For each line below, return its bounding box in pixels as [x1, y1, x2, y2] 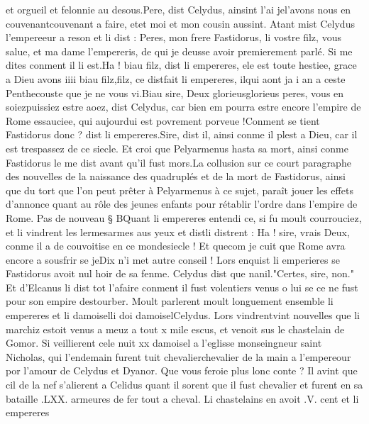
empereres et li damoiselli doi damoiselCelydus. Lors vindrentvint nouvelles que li [6, 308, 360, 323]
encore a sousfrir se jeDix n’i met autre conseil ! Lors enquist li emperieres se [6, 252, 340, 267]
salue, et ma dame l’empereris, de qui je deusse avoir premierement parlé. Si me [6, 43, 353, 58]
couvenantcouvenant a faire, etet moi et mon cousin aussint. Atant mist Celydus [6, 16, 355, 30]
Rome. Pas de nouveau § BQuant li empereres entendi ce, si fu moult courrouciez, [6, 210, 362, 225]
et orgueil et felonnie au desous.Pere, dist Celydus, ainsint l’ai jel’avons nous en [6, 2, 351, 16]
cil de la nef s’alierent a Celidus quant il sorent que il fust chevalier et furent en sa [6, 377, 363, 392]
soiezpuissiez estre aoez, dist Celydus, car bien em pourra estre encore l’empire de [6, 99, 361, 114]
